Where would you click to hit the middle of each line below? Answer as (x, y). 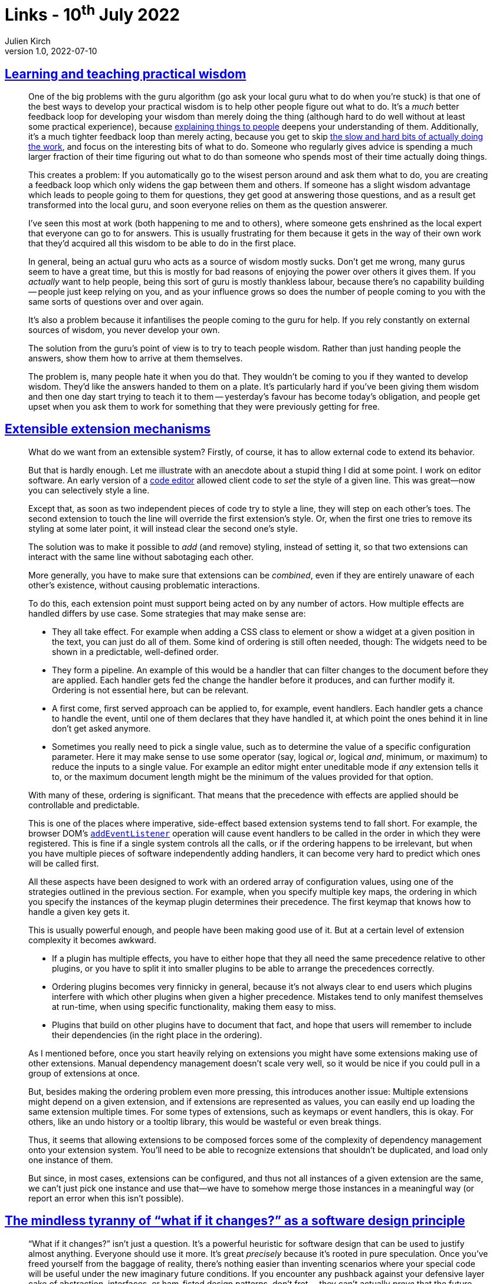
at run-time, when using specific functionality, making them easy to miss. (194, 1006)
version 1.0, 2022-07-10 (51, 51)
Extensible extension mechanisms (108, 429)
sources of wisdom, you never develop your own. (124, 330)
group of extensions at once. (84, 1073)
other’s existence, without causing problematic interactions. (144, 585)
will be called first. (64, 863)
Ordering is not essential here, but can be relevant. (150, 690)
